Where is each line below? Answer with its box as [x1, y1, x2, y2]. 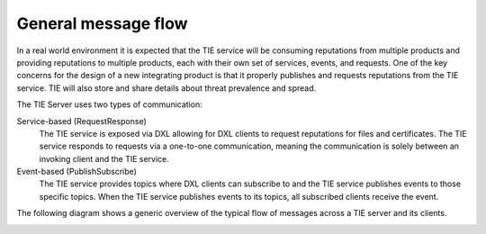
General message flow [16, 13, 188, 33]
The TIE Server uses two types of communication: [16, 99, 202, 110]
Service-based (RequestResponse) [16, 115, 148, 126]
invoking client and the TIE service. [39, 153, 170, 164]
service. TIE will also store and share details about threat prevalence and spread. [16, 82, 317, 94]
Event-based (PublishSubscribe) [16, 166, 137, 177]
